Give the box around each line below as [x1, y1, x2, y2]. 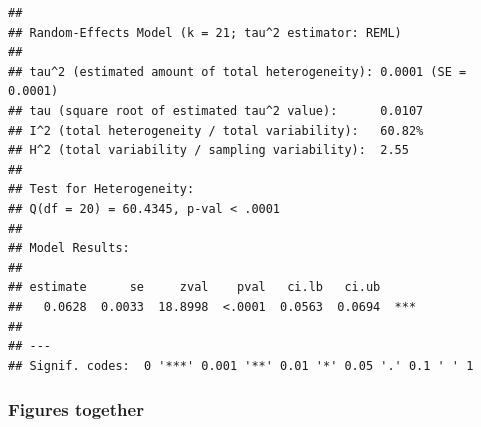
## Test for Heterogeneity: [8, 182, 195, 197]
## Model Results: [8, 241, 130, 256]
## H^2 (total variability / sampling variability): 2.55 [8, 143, 409, 158]
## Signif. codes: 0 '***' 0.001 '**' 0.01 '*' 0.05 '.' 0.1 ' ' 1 [8, 358, 474, 373]
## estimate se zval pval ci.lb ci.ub [8, 280, 381, 295]
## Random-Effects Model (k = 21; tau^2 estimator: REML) [8, 25, 402, 40]
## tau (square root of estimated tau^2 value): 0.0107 [8, 103, 424, 118]
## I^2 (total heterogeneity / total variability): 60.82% [8, 123, 424, 138]
